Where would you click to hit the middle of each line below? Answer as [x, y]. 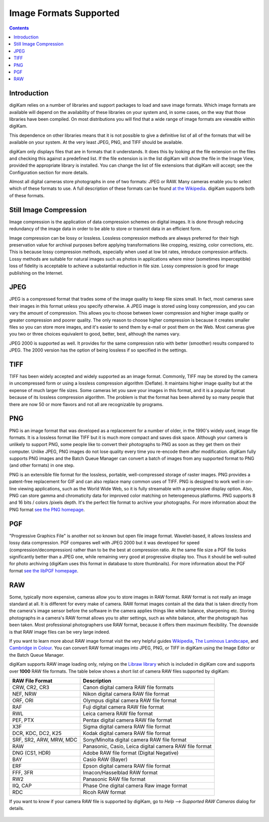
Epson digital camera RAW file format [127, 766]
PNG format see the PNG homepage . [47, 509]
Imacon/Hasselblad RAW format [120, 773]
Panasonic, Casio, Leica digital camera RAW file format [147, 746]
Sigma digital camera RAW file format [127, 727]
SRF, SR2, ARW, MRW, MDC [45, 740]
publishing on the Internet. [36, 273]
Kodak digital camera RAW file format [127, 733]
